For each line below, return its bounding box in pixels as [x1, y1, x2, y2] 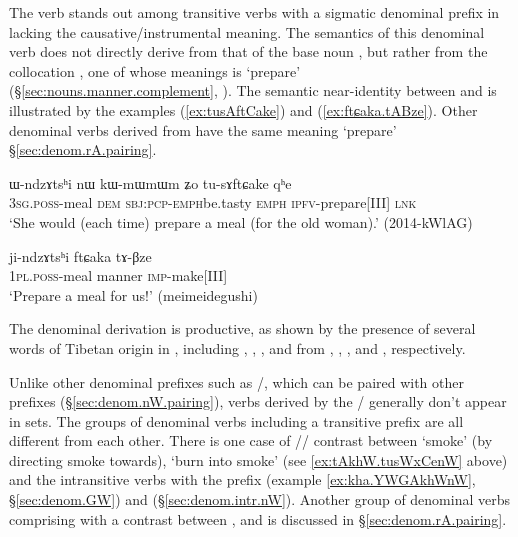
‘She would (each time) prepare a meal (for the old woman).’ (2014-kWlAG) [9, 211, 473, 232]
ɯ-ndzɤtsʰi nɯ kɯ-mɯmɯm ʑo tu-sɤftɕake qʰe [9, 172, 292, 193]
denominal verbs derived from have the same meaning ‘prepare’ [9, 119, 397, 140]
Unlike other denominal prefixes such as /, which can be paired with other [9, 371, 464, 392]
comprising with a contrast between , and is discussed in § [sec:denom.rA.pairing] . [9, 508, 507, 529]
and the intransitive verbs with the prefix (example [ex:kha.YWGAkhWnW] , [9, 469, 476, 490]
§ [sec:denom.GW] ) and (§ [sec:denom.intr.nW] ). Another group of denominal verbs [9, 489, 511, 510]
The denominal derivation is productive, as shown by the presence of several [9, 318, 476, 339]
